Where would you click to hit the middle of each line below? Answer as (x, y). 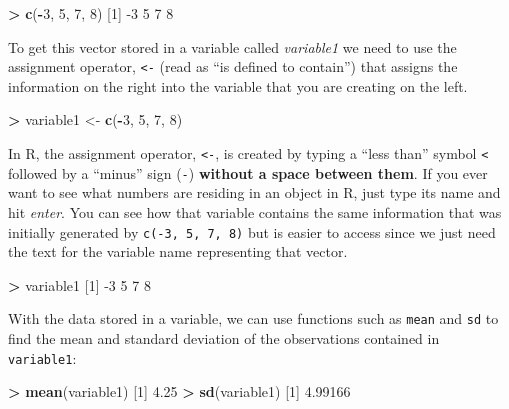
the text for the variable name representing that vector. (178, 251)
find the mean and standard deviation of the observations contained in (224, 338)
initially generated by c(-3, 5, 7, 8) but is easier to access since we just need (252, 231)
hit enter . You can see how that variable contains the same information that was (255, 211)
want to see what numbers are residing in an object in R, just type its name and (254, 192)
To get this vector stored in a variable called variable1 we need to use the (232, 46)
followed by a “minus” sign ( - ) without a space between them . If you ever (248, 172)
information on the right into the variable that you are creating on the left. (238, 85)
